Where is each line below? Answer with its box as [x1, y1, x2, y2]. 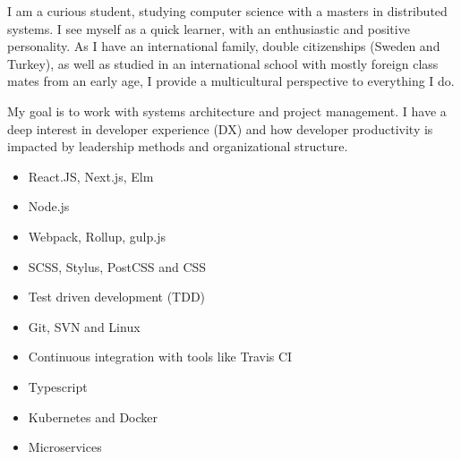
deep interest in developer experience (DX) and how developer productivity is [7, 119, 433, 138]
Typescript [28, 377, 88, 395]
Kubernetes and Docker [28, 407, 158, 426]
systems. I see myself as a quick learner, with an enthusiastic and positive [7, 19, 410, 38]
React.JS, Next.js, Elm [28, 166, 154, 185]
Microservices [28, 438, 102, 456]
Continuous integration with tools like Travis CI [28, 347, 293, 366]
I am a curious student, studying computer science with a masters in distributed [7, 2, 448, 20]
